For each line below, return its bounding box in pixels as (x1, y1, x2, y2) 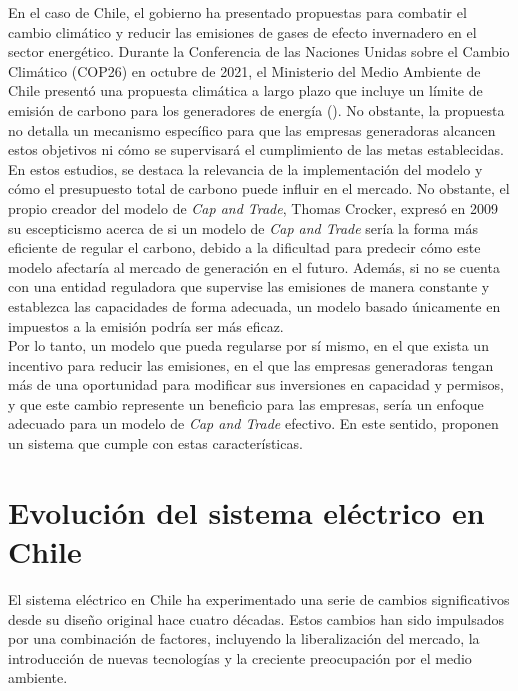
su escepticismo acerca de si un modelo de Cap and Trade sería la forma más (8, 217, 478, 238)
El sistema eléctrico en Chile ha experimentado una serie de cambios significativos (8, 588, 510, 609)
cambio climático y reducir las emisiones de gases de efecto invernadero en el (8, 21, 477, 42)
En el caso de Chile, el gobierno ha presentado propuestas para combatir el (8, 2, 467, 22)
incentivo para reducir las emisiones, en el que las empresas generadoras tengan (8, 354, 494, 375)
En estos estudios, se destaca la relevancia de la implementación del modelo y (8, 158, 483, 179)
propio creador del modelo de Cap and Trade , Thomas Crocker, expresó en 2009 (8, 197, 499, 218)
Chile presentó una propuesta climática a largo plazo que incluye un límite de (8, 80, 483, 101)
